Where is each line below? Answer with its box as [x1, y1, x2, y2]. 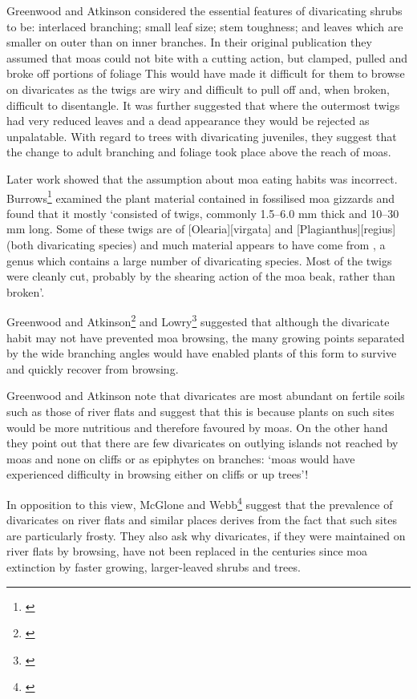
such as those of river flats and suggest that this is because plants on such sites [6, 402, 395, 419]
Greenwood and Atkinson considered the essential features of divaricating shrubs [6, 2, 403, 18]
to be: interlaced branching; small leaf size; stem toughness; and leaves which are [6, 18, 403, 34]
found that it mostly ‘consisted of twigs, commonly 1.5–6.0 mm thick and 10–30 [6, 204, 399, 221]
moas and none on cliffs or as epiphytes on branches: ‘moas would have [6, 450, 355, 467]
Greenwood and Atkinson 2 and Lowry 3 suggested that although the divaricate [6, 311, 390, 329]
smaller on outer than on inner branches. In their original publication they [6, 34, 372, 51]
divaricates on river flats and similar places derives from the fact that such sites [6, 511, 397, 528]
